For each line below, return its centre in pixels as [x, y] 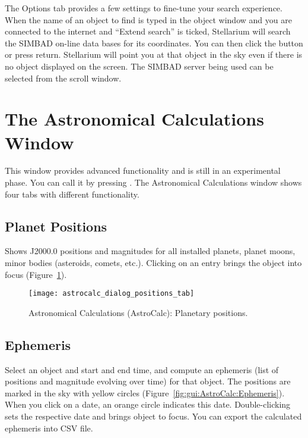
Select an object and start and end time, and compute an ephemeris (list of [142, 369]
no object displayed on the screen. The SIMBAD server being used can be [139, 66]
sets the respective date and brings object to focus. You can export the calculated [153, 416]
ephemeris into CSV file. [49, 428]
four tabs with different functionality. [72, 194]
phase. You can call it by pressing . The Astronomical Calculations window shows [153, 182]
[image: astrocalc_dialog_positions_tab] [112, 294]
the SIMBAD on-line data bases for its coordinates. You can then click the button [154, 43]
